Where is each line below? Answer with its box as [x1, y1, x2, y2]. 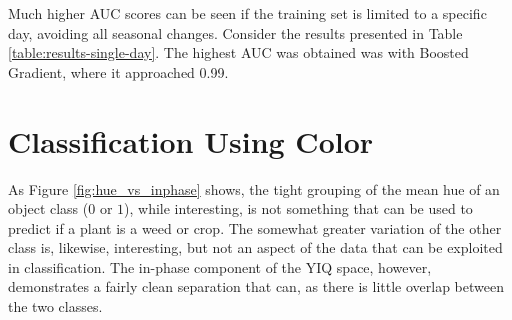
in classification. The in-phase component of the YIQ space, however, [8, 256, 432, 277]
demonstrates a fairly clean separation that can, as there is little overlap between [8, 276, 504, 297]
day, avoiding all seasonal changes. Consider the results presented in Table [8, 22, 463, 43]
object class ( [8, 198, 89, 219]
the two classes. [8, 296, 103, 317]
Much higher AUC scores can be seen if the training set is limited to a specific [8, 3, 487, 23]
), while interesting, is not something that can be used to [124, 198, 473, 219]
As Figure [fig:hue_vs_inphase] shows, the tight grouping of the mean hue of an [8, 178, 500, 199]
